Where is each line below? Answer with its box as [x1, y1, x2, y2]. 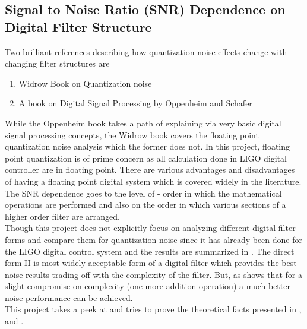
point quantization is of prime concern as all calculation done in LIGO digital [5, 151, 287, 164]
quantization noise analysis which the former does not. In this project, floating [5, 140, 290, 153]
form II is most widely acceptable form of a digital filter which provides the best [5, 257, 297, 269]
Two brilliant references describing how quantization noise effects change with [5, 45, 287, 58]
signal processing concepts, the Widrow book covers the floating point [5, 128, 259, 141]
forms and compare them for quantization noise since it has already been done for [5, 233, 303, 245]
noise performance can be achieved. [5, 291, 133, 303]
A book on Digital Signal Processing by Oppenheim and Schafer [18, 97, 252, 109]
